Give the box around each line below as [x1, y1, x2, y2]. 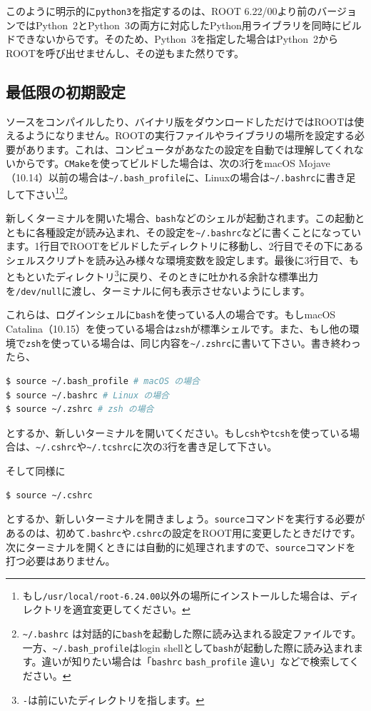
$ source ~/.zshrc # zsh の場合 [6, 404, 154, 415]
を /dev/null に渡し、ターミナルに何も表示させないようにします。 [6, 283, 310, 298]
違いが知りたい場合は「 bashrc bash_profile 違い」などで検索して [41, 654, 350, 669]
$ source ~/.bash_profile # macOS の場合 [6, 375, 200, 386]
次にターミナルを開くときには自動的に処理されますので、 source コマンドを [6, 539, 356, 554]
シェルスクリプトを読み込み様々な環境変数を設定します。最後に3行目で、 [6, 252, 350, 267]
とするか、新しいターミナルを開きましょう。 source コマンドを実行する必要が [6, 511, 365, 526]
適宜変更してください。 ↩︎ [72, 602, 190, 617]
